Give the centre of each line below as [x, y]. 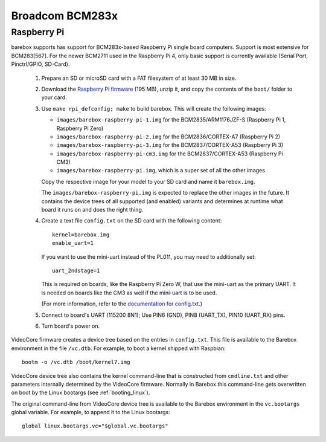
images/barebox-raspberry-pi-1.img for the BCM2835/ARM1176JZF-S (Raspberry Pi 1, [171, 120]
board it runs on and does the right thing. [92, 210]
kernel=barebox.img [81, 235]
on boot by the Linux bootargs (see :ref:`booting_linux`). [81, 392]
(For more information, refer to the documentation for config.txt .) [122, 304]
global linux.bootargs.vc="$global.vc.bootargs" [95, 426]
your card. [54, 97]
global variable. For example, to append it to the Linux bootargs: [91, 412]
